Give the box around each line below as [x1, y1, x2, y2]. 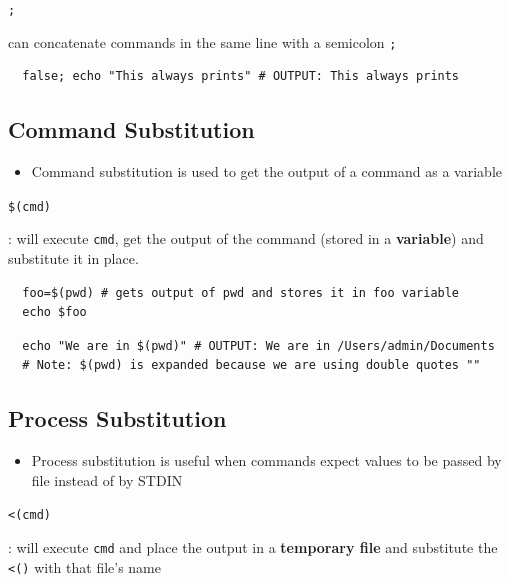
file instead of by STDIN [31, 469, 183, 490]
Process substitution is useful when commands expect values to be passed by [31, 450, 502, 471]
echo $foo [22, 305, 87, 320]
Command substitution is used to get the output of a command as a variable [31, 161, 502, 182]
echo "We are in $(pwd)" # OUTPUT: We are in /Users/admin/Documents [22, 338, 495, 353]
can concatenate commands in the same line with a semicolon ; [8, 31, 397, 52]
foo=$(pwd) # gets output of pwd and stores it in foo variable [22, 285, 460, 300]
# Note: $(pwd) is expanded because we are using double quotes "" [22, 358, 481, 373]
